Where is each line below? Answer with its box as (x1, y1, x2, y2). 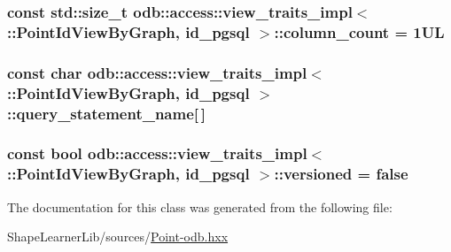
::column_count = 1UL (274, 20, 445, 42)
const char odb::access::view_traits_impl (7, 61, 307, 83)
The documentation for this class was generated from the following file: (7, 197, 393, 216)
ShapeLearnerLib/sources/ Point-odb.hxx (7, 227, 229, 246)
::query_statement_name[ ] (7, 102, 206, 124)
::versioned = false (274, 163, 408, 185)
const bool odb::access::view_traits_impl (7, 142, 307, 164)
